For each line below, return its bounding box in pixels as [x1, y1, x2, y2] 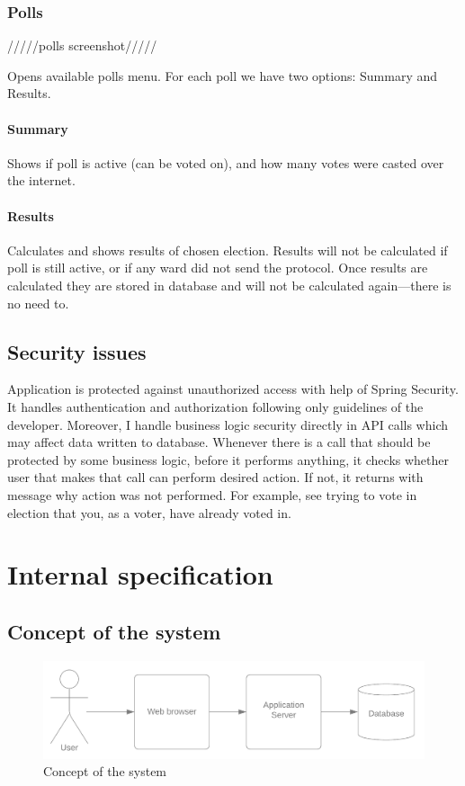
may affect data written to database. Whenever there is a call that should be [7, 433, 431, 451]
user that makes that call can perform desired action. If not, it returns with [7, 468, 424, 487]
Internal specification [7, 556, 273, 593]
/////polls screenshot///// [7, 36, 157, 55]
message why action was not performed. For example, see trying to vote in [7, 485, 417, 504]
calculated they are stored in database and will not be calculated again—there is [7, 275, 452, 294]
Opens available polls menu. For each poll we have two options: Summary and [7, 66, 438, 85]
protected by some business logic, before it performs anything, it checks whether [7, 450, 450, 469]
